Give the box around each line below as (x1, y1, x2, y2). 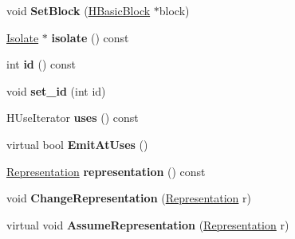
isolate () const (51, 29, 129, 45)
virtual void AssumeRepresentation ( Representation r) (6, 216, 289, 233)
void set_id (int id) (6, 82, 106, 99)
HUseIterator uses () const (6, 109, 139, 126)
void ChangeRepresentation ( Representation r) (6, 190, 252, 206)
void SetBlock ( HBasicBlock (6, 2, 151, 18)
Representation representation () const (6, 163, 206, 179)
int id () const (6, 56, 77, 72)
